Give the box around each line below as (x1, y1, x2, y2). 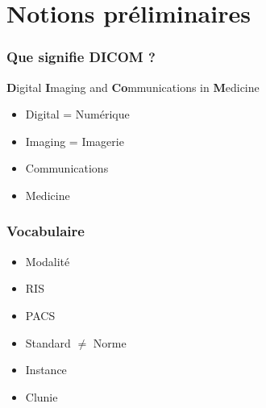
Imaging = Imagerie (25, 132, 124, 149)
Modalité (25, 252, 70, 269)
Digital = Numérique (25, 106, 130, 123)
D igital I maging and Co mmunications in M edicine (6, 78, 260, 95)
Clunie (25, 388, 58, 405)
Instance (25, 361, 67, 378)
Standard (25, 334, 71, 351)
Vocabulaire (6, 221, 85, 241)
